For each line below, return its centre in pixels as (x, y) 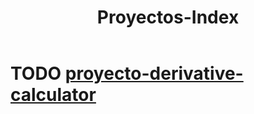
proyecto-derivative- (154, 73)
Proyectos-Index (168, 17)
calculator (53, 95)
